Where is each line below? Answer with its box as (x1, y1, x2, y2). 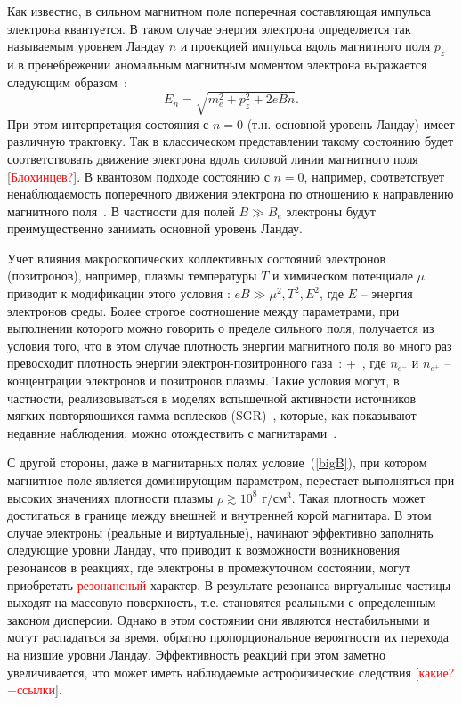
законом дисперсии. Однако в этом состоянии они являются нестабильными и (7, 610, 430, 628)
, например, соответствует (304, 166, 445, 185)
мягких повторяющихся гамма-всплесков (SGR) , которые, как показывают (7, 406, 417, 425)
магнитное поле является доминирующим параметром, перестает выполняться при (7, 471, 455, 489)
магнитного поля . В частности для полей (7, 201, 235, 220)
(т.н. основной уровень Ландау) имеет (247, 114, 455, 133)
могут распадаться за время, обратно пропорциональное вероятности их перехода (7, 628, 449, 646)
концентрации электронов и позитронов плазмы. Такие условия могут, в (7, 371, 400, 390)
